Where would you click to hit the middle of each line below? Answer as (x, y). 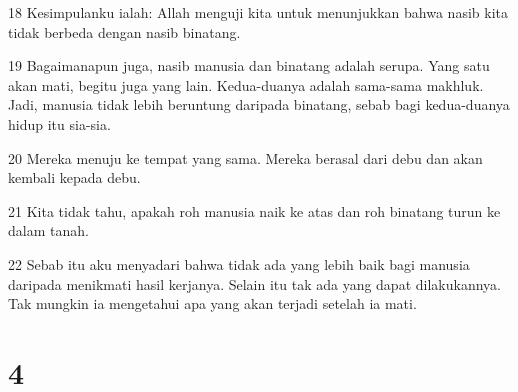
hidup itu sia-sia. (59, 123)
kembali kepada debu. (74, 177)
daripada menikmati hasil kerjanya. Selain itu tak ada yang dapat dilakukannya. (254, 283)
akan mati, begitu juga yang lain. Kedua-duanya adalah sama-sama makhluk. (246, 84)
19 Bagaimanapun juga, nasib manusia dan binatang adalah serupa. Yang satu (249, 65)
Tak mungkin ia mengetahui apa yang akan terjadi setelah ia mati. (212, 303)
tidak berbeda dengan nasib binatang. (124, 31)
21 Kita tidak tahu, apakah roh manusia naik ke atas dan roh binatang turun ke (254, 210)
